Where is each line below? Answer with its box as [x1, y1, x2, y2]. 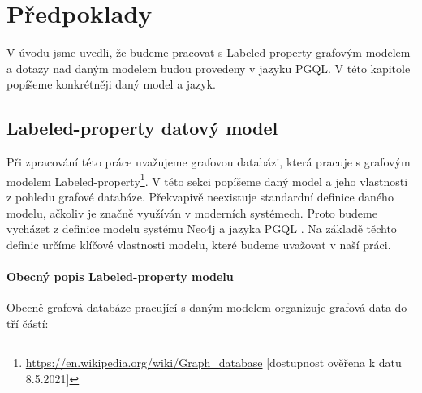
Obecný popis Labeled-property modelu [6, 267, 234, 284]
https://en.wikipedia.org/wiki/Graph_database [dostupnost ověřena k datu [25, 354, 402, 371]
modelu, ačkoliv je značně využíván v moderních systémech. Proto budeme [6, 204, 377, 221]
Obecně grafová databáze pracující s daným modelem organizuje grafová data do [6, 299, 407, 316]
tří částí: [6, 314, 49, 331]
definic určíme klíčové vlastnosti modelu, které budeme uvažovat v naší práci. [6, 235, 391, 253]
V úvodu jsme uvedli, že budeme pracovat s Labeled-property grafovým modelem [6, 44, 411, 61]
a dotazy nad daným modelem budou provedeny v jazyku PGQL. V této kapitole [6, 59, 411, 76]
